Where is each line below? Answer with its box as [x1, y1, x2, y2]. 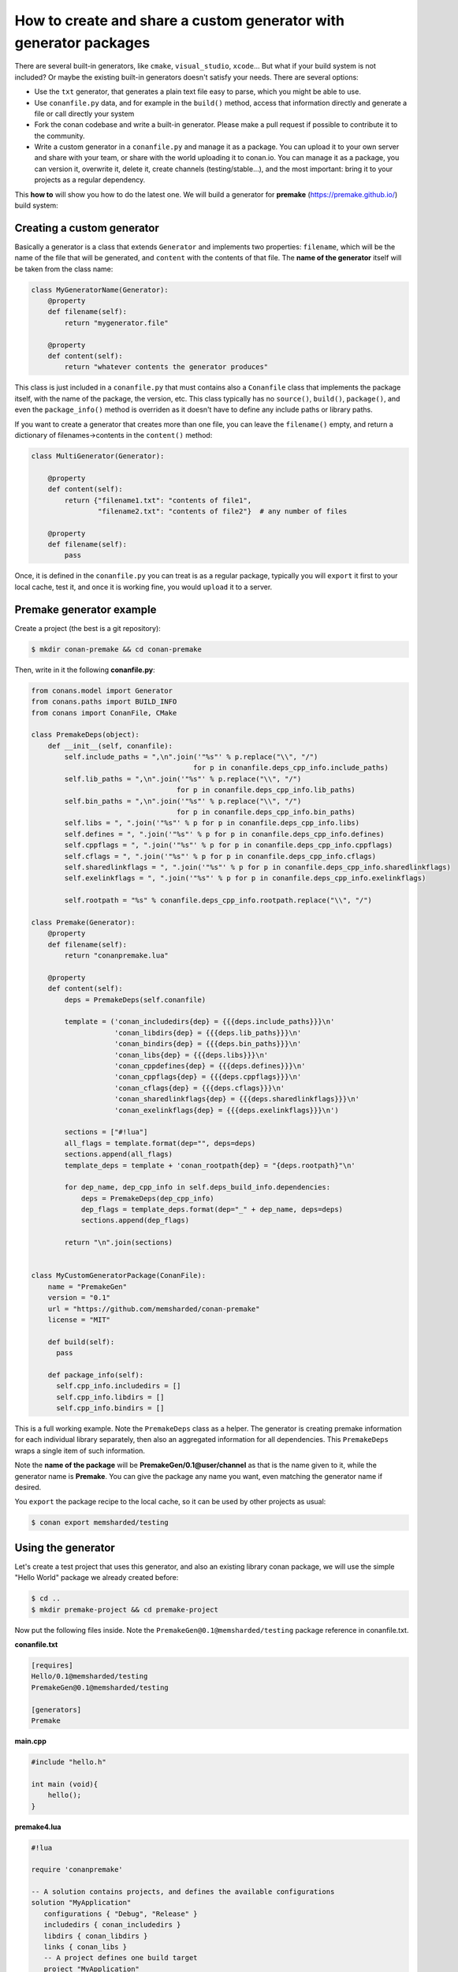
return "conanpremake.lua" [64, 951, 169, 960]
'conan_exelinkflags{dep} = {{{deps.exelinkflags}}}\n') [114, 1105, 339, 1115]
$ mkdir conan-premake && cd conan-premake [31, 644, 203, 654]
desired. [14, 1483, 42, 1492]
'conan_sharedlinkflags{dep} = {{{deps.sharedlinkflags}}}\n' [114, 1095, 360, 1104]
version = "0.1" [47, 1294, 110, 1302]
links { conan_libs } [43, 1943, 128, 1951]
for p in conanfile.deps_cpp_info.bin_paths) [176, 808, 356, 816]
